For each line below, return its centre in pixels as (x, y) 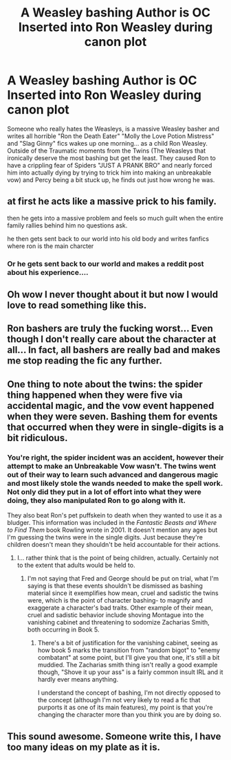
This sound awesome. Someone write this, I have (114, 736)
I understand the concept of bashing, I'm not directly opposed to (129, 693)
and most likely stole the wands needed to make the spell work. (115, 483)
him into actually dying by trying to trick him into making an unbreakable (109, 172)
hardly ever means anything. (78, 680)
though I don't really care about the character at (112, 339)
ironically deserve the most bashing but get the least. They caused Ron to (112, 158)
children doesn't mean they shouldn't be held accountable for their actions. (114, 545)
